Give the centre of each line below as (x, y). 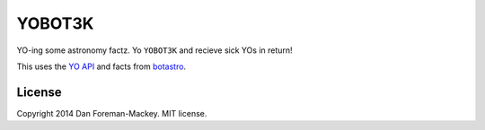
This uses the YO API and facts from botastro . (101, 66)
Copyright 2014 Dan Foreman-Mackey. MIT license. (112, 113)
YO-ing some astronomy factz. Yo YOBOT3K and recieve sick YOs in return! (154, 50)
